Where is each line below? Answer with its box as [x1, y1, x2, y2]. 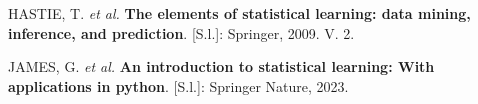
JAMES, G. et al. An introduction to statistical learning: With [8, 56, 435, 77]
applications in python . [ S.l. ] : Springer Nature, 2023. [8, 75, 349, 96]
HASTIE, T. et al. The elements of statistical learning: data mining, [8, 3, 471, 23]
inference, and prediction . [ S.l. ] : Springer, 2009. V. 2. [8, 22, 355, 43]
